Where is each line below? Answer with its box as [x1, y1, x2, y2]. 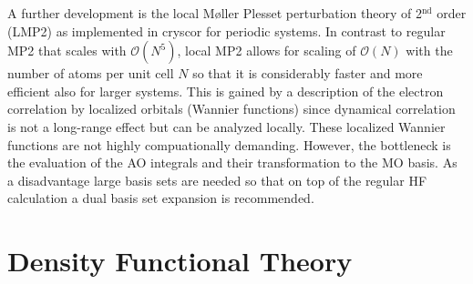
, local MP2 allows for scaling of [177, 41, 356, 60]
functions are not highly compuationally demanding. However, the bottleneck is [7, 135, 451, 154]
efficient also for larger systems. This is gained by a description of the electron [7, 81, 444, 100]
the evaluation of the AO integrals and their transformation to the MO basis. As [7, 153, 458, 172]
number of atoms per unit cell [7, 64, 174, 83]
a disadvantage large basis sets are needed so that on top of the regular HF [7, 170, 427, 189]
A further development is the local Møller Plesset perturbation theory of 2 [7, 4, 422, 22]
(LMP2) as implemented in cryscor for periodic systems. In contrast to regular [7, 21, 446, 40]
